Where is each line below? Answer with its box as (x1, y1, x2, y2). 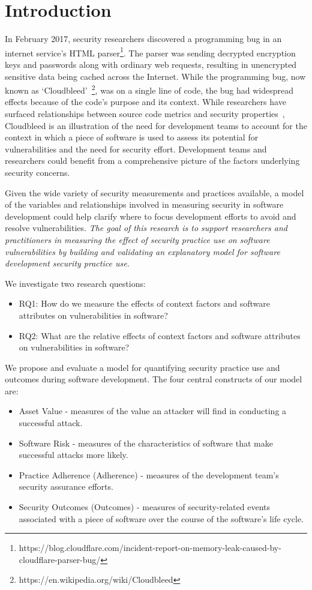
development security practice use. (5, 257, 130, 269)
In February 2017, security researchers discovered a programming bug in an (5, 32, 282, 45)
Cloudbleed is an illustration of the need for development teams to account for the (5, 119, 307, 131)
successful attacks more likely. (19, 448, 128, 461)
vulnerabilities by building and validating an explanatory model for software (5, 245, 280, 257)
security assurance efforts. (19, 480, 113, 493)
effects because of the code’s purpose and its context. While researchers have (5, 95, 286, 108)
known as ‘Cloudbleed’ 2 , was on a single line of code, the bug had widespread (5, 82, 294, 96)
